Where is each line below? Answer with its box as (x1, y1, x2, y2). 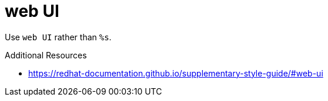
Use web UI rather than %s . (5, 32, 112, 42)
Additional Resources (5, 50, 87, 60)
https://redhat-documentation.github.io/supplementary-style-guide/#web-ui (28, 68, 323, 78)
